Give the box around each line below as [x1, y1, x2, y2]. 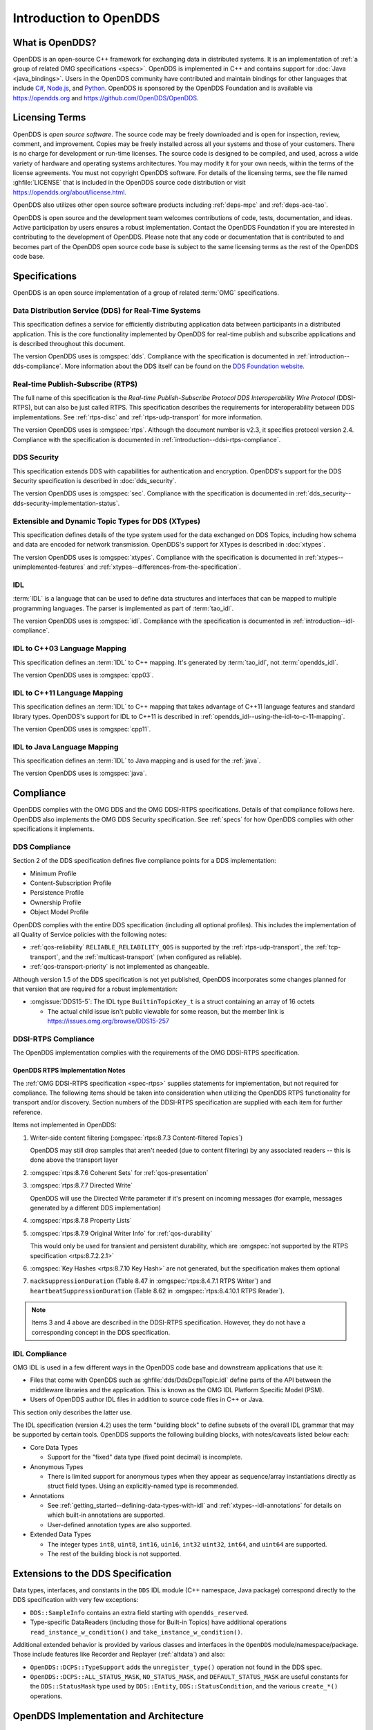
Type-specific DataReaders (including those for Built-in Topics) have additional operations [30, 1618, 287, 1626]
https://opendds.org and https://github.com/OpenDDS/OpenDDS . [12, 93, 199, 102]
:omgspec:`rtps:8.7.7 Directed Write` [30, 1181, 133, 1190]
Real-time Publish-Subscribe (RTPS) [12, 379, 138, 389]
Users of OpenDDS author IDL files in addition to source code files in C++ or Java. [30, 1395, 264, 1404]
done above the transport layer [30, 1156, 118, 1164]
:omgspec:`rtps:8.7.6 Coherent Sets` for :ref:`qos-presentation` [30, 1168, 209, 1176]
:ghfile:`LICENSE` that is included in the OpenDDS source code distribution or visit [12, 179, 246, 187]
